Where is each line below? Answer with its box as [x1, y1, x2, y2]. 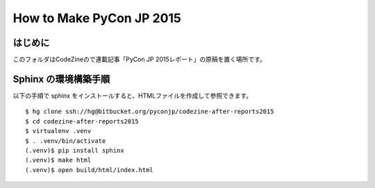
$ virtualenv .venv [25, 127, 92, 135]
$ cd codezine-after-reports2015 [25, 117, 139, 125]
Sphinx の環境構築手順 [12, 73, 110, 85]
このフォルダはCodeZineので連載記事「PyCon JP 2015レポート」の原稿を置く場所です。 [12, 55, 267, 64]
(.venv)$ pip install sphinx [25, 146, 124, 154]
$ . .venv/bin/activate [25, 137, 106, 145]
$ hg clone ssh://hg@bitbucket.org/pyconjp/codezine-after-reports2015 [25, 108, 274, 116]
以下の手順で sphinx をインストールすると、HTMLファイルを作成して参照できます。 [12, 91, 253, 100]
